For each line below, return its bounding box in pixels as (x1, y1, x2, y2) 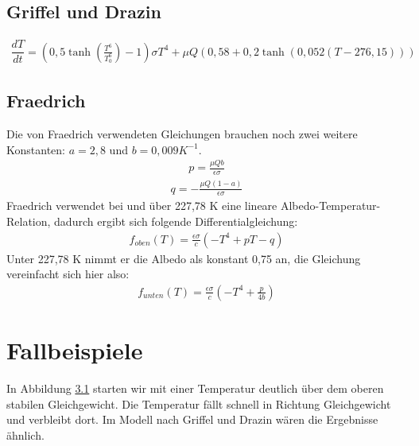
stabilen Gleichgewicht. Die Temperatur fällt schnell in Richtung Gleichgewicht (6, 395, 391, 412)
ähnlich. (6, 426, 45, 443)
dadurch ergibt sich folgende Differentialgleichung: (54, 213, 298, 230)
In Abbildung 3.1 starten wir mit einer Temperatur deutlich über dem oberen (6, 380, 384, 396)
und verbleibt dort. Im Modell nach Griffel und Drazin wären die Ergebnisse (6, 411, 378, 428)
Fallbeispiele (6, 334, 143, 366)
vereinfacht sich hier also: (6, 266, 130, 282)
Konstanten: (6, 141, 65, 157)
